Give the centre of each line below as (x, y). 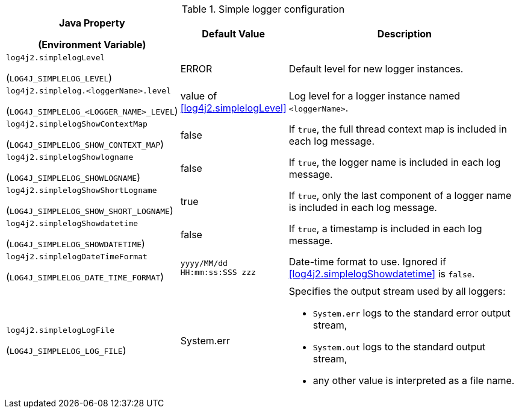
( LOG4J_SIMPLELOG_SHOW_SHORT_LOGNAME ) (90, 210)
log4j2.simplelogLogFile (61, 330)
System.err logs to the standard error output (412, 313)
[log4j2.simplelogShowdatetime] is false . (382, 273)
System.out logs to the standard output (399, 347)
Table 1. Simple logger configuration (263, 9)
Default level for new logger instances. (376, 68)
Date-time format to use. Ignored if (367, 261)
